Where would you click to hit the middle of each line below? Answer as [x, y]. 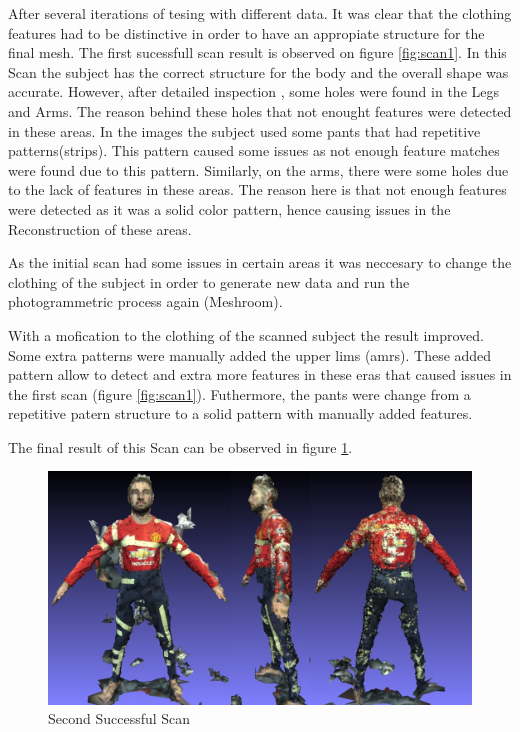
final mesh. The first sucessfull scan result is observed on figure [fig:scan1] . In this [257, 52]
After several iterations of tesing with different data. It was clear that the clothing [260, 13]
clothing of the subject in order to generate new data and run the [209, 281]
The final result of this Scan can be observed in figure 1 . [180, 446]
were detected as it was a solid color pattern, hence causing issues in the [229, 208]
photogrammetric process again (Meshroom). [145, 301]
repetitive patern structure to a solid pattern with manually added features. [240, 413]
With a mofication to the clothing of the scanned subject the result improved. [246, 334]
